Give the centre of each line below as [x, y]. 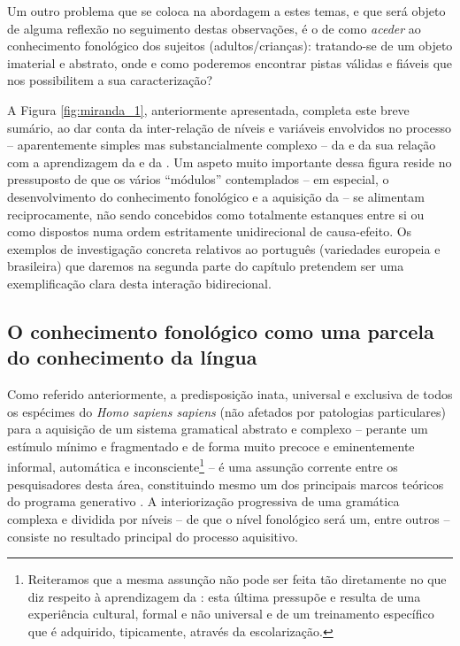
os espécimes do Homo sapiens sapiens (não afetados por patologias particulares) [226, 411]
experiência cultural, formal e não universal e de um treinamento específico [231, 614]
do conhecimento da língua [132, 357]
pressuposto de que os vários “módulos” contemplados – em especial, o [198, 179]
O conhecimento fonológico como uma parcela [221, 331]
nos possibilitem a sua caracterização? [110, 80]
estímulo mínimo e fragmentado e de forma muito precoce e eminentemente [211, 446]
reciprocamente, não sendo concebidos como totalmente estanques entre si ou [216, 214]
